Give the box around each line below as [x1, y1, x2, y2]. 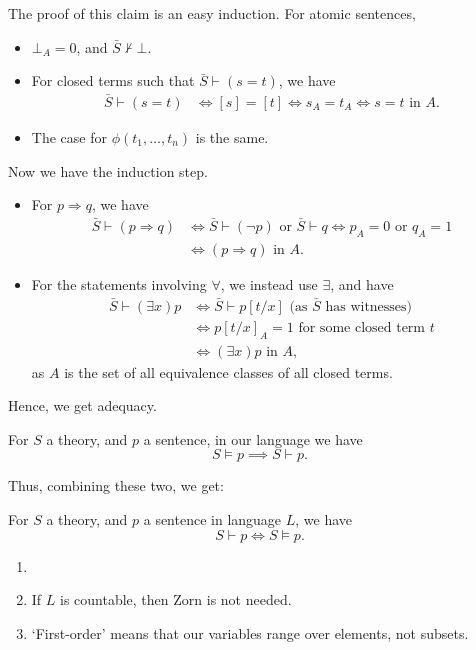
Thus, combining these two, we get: [8, 475, 224, 496]
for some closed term [298, 320, 425, 335]
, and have [330, 273, 394, 294]
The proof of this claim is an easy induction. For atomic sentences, [8, 3, 416, 23]
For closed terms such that [31, 70, 195, 91]
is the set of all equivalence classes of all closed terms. [64, 361, 393, 382]
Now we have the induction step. [8, 160, 208, 181]
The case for [31, 127, 107, 148]
